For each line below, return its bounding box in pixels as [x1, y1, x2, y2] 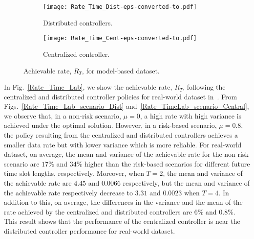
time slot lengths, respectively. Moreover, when [4, 168, 144, 178]
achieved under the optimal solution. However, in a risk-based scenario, [4, 120, 217, 130]
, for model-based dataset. [82, 65, 160, 75]
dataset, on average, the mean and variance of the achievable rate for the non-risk [4, 149, 249, 159]
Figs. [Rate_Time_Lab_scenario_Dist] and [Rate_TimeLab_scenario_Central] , [4, 101, 249, 111]
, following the [183, 82, 226, 92]
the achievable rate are [4, 178, 72, 188]
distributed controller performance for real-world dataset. [4, 226, 175, 236]
